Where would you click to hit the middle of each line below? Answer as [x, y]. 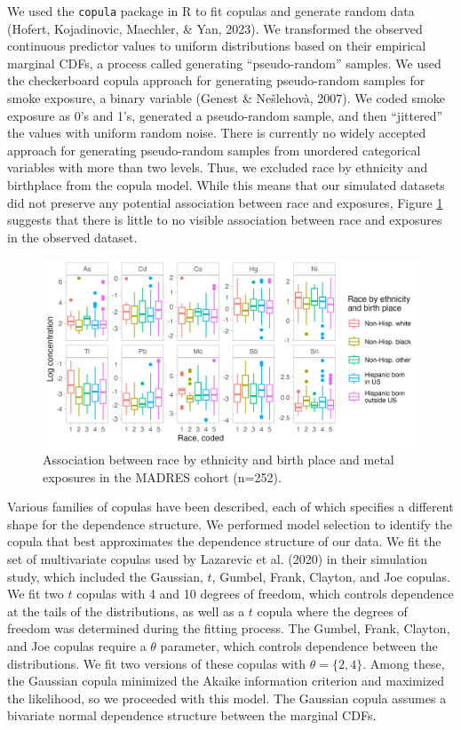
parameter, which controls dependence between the [299, 645]
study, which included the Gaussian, [105, 576]
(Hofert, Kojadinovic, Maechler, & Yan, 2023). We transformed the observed [215, 28]
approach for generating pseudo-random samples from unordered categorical [214, 150]
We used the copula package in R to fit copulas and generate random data [211, 11]
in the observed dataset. [72, 237]
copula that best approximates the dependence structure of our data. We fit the [224, 541]
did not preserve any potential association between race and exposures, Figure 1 [225, 202]
